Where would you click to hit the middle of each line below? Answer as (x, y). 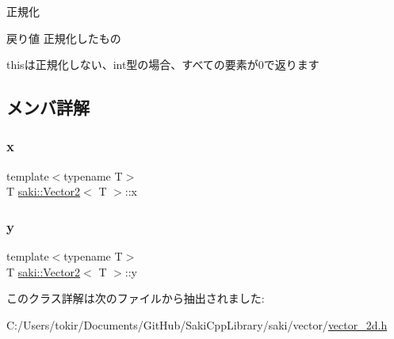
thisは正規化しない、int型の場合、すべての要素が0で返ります (163, 65)
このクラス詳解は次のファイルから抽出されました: (136, 298)
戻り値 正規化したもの (64, 38)
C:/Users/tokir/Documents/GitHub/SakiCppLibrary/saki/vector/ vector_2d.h (197, 324)
